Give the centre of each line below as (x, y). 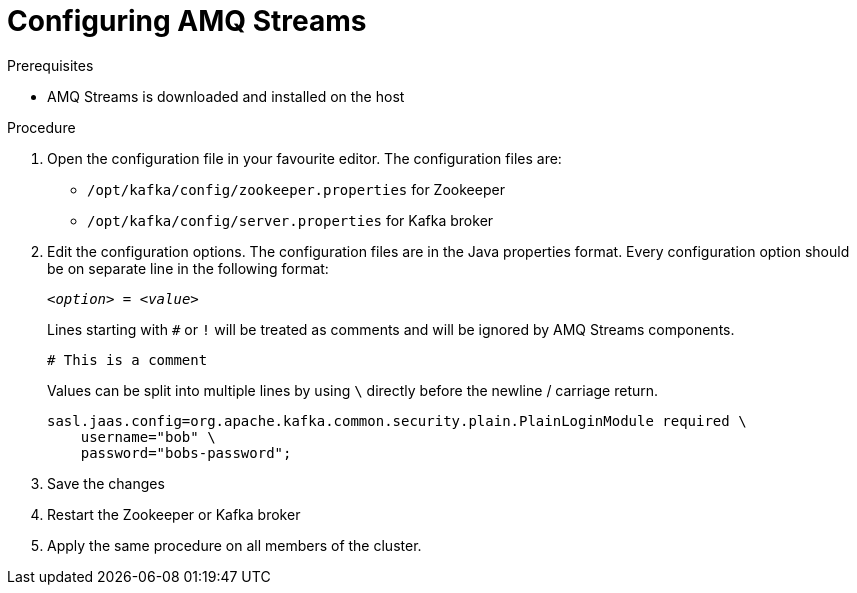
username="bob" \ (148, 436)
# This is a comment (127, 359)
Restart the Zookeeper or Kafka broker (174, 514)
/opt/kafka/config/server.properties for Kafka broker (290, 220)
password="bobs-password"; (186, 452)
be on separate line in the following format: (188, 268)
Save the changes (106, 483)
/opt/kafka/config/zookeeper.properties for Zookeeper (296, 189)
